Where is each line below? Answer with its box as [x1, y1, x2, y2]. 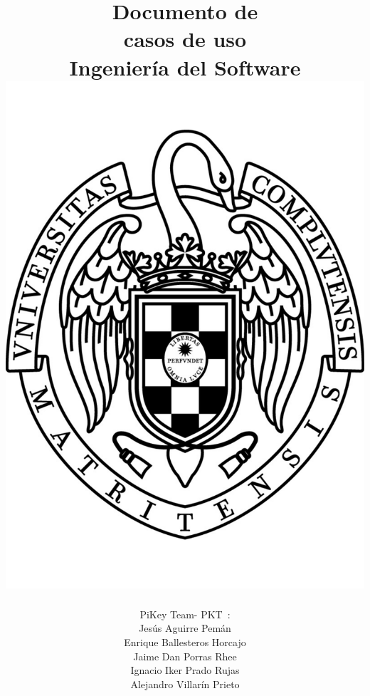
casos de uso [123, 24, 247, 53]
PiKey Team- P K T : [139, 606, 231, 621]
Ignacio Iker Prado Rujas [130, 663, 240, 677]
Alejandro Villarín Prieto [130, 676, 240, 691]
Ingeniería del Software [69, 52, 301, 81]
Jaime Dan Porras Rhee [133, 648, 237, 663]
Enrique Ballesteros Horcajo [124, 635, 246, 650]
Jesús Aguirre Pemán [139, 620, 231, 635]
